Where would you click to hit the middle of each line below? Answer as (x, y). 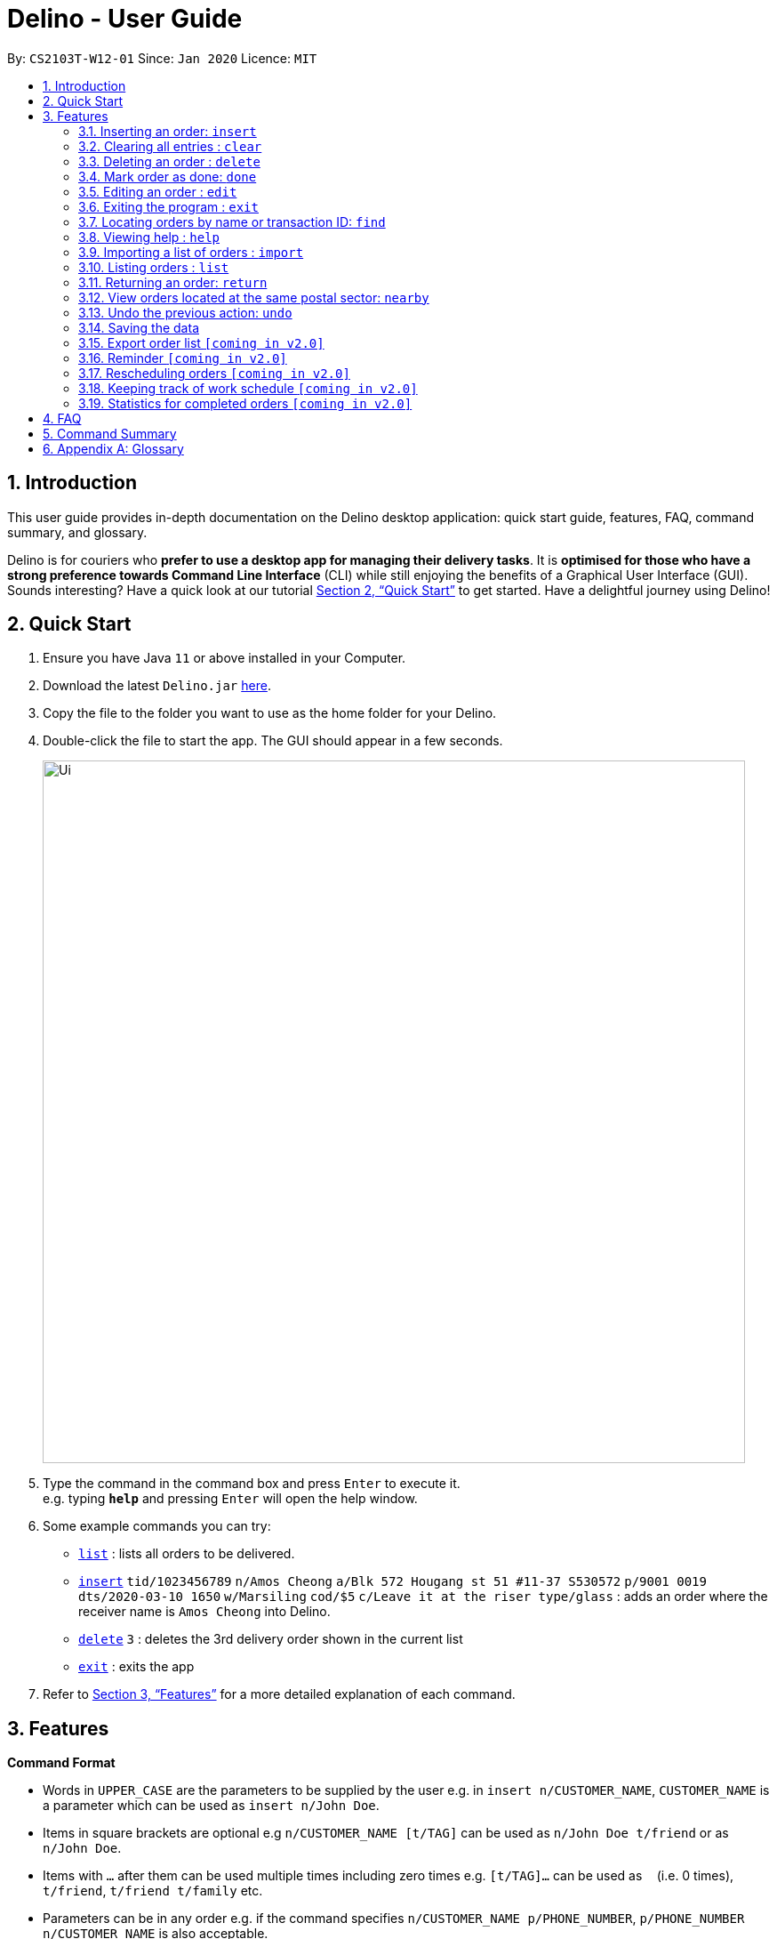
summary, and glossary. (77, 532)
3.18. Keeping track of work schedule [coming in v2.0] (248, 388)
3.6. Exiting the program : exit (168, 206)
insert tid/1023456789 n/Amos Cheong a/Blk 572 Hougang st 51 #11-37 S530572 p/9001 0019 (393, 1582)
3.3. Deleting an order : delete (169, 161)
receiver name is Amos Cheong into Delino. (204, 1612)
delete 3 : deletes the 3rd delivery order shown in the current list (271, 1639)
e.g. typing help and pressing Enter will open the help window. (230, 1499)
